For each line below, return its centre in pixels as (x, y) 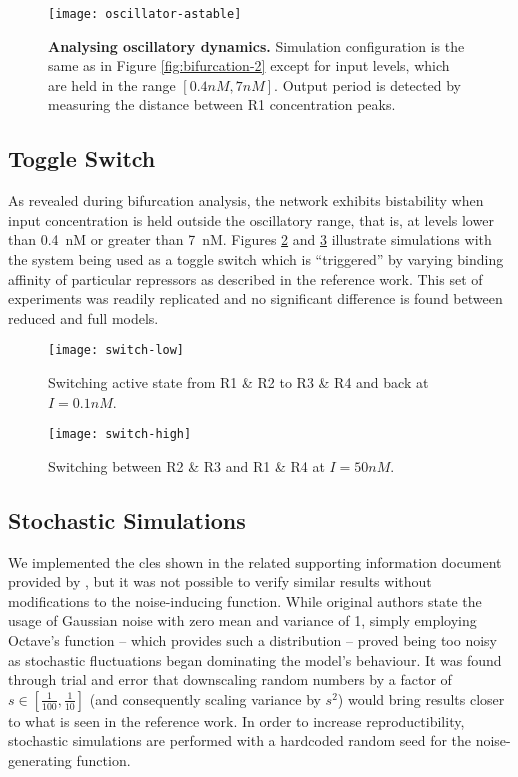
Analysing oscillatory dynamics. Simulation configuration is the (256, 45)
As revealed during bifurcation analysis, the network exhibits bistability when (246, 200)
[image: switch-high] (120, 434)
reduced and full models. (83, 317)
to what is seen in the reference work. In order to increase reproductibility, (236, 720)
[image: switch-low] (116, 350)
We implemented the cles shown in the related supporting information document (255, 561)
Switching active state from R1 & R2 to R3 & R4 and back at (238, 382)
